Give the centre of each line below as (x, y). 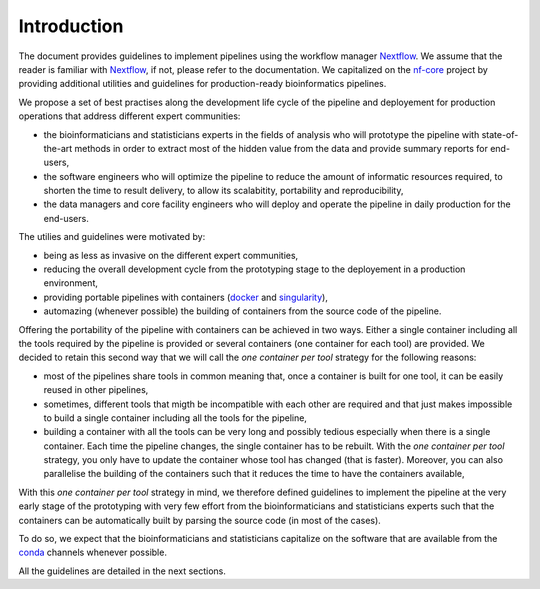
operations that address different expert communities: (129, 116)
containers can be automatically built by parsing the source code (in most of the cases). (200, 520)
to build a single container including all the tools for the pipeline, (175, 417)
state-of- (500, 134)
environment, (71, 283)
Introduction (71, 26)
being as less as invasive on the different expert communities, (171, 255)
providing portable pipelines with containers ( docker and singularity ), (186, 297)
